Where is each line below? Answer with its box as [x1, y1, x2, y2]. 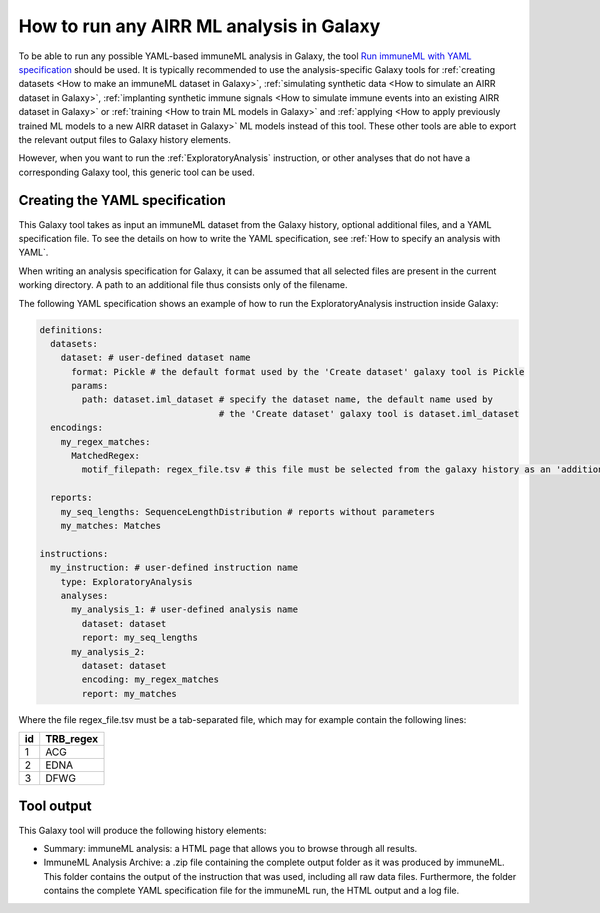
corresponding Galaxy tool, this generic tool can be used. [18, 166, 255, 178]
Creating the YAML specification [18, 192, 227, 209]
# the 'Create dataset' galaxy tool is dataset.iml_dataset [218, 408, 520, 419]
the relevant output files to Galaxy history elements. [18, 133, 232, 145]
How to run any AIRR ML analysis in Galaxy [18, 15, 381, 37]
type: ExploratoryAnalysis [60, 576, 194, 587]
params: [71, 380, 109, 392]
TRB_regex [45, 732, 99, 746]
